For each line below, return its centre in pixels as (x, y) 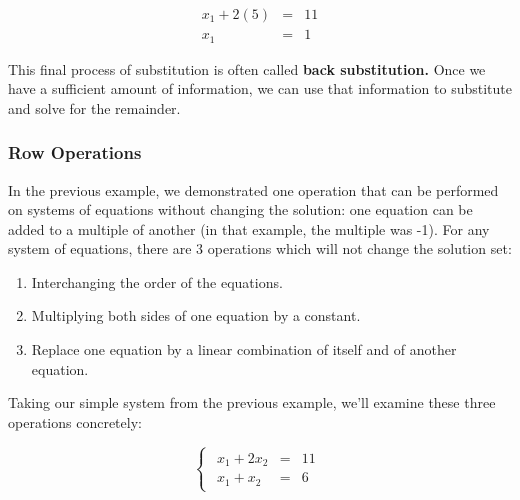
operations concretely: (75, 421)
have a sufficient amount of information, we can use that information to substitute (260, 88)
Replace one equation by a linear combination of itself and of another (244, 349)
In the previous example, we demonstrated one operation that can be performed (253, 189)
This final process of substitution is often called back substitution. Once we (247, 68)
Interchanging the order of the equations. (157, 281)
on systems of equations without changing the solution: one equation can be (240, 209)
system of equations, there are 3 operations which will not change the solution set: (260, 248)
